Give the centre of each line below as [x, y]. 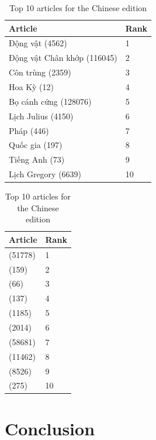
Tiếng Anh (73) [37, 159]
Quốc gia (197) [36, 145]
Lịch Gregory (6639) [45, 174]
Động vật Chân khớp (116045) [63, 58]
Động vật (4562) [38, 43]
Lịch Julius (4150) [41, 116]
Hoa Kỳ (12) [31, 86]
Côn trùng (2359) [40, 72]
